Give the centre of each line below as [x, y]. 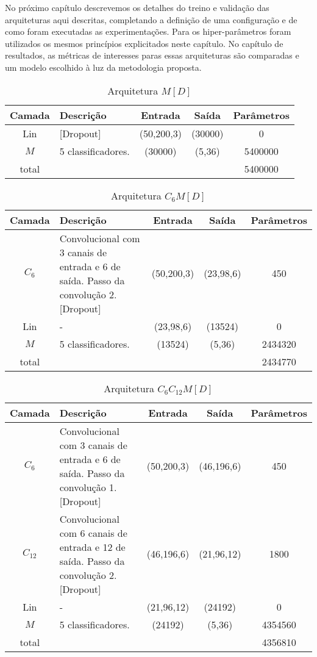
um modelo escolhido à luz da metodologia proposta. [103, 67]
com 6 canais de [93, 533]
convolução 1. [88, 487]
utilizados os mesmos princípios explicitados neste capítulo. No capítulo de [144, 43]
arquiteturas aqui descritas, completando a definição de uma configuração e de [151, 19]
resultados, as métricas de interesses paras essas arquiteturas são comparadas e [152, 55]
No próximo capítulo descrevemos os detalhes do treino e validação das [137, 7]
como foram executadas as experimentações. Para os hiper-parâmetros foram [148, 31]
